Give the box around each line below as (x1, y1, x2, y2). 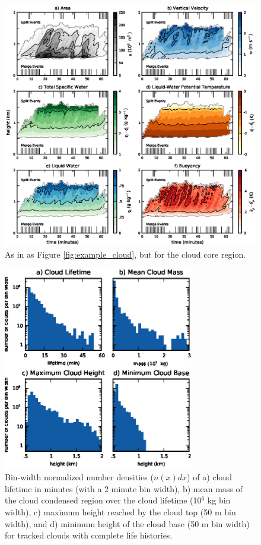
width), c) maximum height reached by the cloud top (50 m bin (5, 506, 236, 518)
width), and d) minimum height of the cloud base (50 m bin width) (5, 517, 250, 530)
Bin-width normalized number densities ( (5, 471, 154, 483)
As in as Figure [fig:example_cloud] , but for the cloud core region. (5, 248, 246, 260)
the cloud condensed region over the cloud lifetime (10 (5, 494, 202, 506)
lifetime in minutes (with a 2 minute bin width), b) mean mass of (5, 482, 243, 495)
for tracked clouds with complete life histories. (5, 529, 173, 541)
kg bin (207, 494, 231, 506)
